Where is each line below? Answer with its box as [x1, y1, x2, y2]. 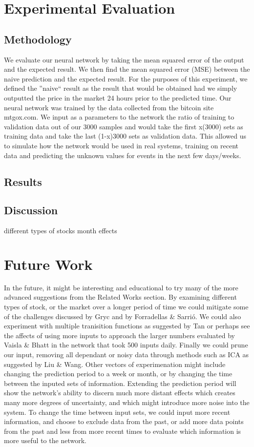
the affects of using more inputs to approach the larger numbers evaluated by [4, 330, 235, 340]
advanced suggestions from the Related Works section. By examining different [4, 292, 237, 302]
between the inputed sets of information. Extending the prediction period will [4, 378, 236, 388]
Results [4, 174, 42, 189]
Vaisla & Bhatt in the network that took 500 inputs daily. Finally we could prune [4, 340, 248, 350]
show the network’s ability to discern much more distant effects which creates [4, 387, 235, 398]
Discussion [4, 203, 58, 218]
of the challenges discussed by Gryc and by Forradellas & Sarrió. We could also [4, 311, 241, 321]
